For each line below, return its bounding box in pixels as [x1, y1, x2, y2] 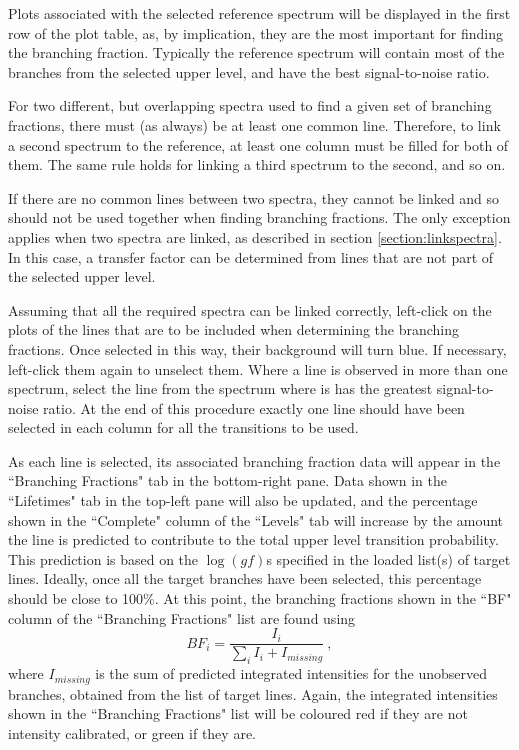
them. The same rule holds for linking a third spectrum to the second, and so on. [8, 154, 506, 175]
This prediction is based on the [8, 548, 199, 569]
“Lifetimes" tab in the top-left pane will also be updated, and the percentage [8, 490, 478, 511]
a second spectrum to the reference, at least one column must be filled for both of [8, 134, 509, 155]
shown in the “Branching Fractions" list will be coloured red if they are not [8, 703, 468, 724]
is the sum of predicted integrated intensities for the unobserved [95, 663, 488, 684]
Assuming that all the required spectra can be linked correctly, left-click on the [8, 299, 492, 320]
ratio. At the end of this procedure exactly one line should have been [43, 397, 465, 418]
